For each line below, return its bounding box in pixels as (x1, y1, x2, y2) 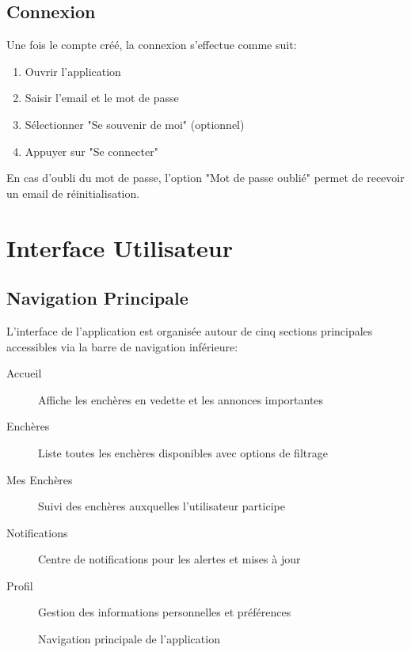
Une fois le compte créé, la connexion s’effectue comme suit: (6, 36, 297, 53)
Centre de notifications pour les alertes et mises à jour (38, 551, 301, 567)
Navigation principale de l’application (38, 631, 220, 647)
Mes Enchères (6, 471, 73, 487)
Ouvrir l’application (25, 63, 121, 79)
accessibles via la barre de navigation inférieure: (6, 338, 238, 354)
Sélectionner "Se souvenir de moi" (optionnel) (25, 116, 245, 132)
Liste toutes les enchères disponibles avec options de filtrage (38, 444, 328, 461)
